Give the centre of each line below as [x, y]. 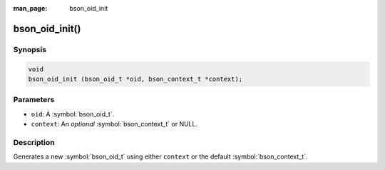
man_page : [30, 8]
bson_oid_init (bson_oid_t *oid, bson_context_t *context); [135, 79]
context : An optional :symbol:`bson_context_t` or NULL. [114, 124]
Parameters [34, 100]
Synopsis [30, 49]
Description [34, 142]
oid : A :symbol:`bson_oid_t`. [73, 114]
